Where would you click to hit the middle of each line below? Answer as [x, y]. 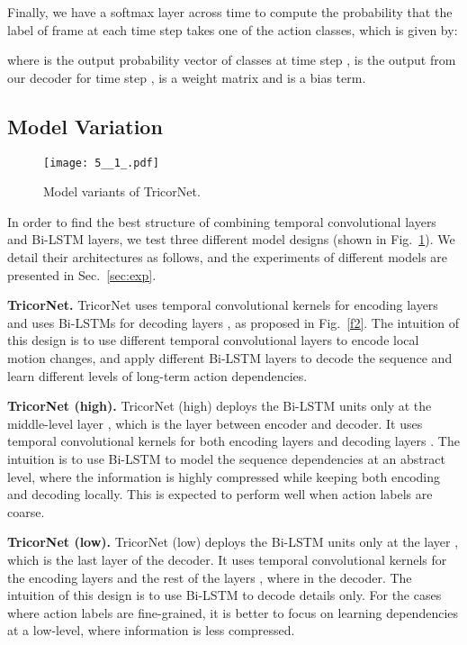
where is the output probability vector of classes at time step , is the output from [232, 60]
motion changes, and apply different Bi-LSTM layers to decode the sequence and [230, 357]
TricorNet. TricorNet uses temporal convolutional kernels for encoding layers [223, 305]
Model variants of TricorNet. [122, 191]
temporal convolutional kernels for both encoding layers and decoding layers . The [233, 441]
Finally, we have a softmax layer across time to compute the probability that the [230, 12]
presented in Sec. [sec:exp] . [82, 274]
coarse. [26, 511]
